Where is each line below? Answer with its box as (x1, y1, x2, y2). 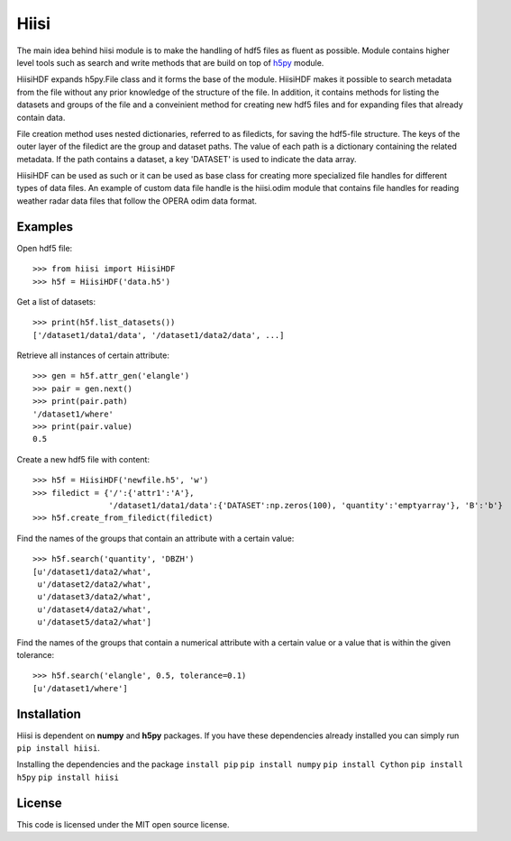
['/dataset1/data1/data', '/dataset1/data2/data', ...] (32, 330, 285, 340)
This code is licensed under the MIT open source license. (16, 818, 230, 829)
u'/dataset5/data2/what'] (37, 617, 152, 627)
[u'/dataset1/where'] (32, 683, 128, 693)
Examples (16, 219, 74, 234)
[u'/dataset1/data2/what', (32, 566, 152, 577)
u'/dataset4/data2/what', (37, 604, 152, 615)
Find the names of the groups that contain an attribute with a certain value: (16, 533, 295, 544)
